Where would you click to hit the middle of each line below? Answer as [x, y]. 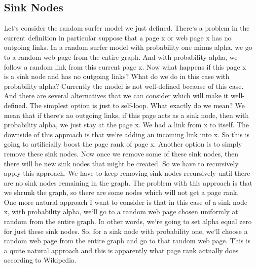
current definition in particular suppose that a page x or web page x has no [118, 37]
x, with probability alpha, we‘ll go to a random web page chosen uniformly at [121, 211]
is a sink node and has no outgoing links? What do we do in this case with [117, 76]
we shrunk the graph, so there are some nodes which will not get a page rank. [122, 192]
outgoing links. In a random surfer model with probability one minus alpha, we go [128, 47]
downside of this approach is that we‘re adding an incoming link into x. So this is [127, 134]
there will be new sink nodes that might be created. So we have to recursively [121, 163]
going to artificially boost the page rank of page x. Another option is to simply [123, 144]
